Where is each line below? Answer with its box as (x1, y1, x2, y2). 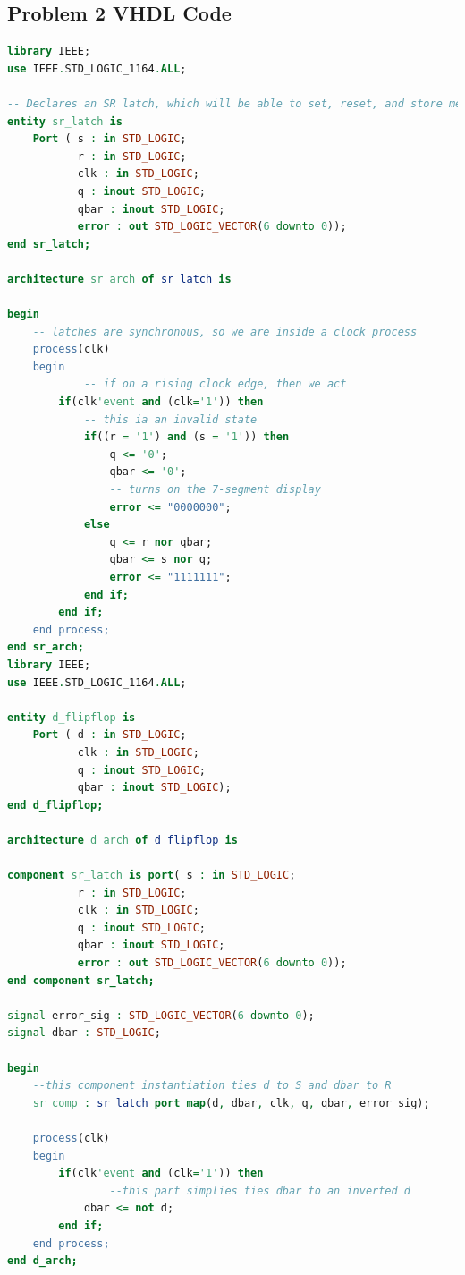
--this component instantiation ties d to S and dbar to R (32, 1079, 392, 1092)
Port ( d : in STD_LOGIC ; (32, 728, 187, 742)
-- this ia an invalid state (83, 412, 258, 426)
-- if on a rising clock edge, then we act (83, 378, 347, 391)
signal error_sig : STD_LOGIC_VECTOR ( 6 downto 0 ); (7, 1008, 315, 1022)
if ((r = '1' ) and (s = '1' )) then (83, 430, 290, 444)
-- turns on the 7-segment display (109, 483, 321, 497)
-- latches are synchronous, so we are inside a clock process (32, 325, 418, 338)
